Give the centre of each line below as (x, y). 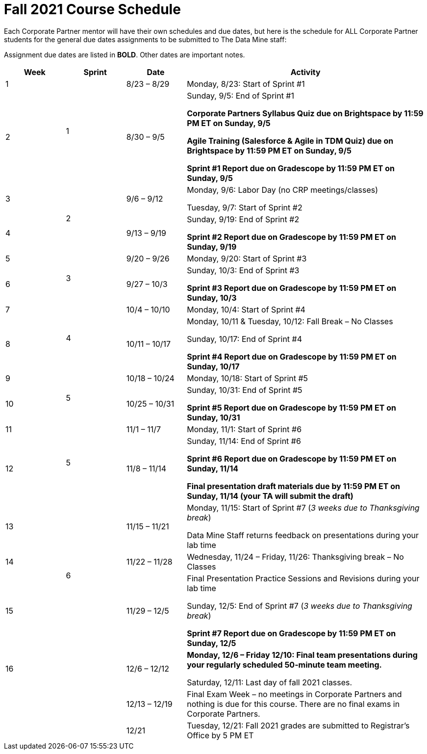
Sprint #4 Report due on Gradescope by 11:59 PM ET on (292, 356)
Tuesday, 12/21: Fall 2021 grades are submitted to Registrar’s (298, 725)
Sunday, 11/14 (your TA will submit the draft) (270, 496)
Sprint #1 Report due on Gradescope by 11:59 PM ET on (291, 168)
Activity (305, 72)
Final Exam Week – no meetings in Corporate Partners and (294, 694)
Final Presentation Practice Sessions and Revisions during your (303, 578)
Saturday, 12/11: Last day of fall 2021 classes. (270, 682)
